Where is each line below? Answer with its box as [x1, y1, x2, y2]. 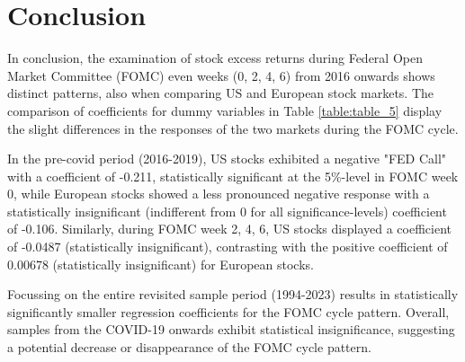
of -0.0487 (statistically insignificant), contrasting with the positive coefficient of [7, 237, 448, 256]
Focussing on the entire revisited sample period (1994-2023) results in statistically [7, 285, 459, 304]
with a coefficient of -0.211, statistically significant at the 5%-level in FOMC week [7, 166, 459, 185]
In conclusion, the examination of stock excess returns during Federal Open [7, 49, 423, 67]
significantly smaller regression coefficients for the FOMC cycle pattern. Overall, [7, 302, 450, 321]
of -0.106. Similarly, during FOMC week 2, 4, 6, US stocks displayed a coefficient [7, 219, 452, 238]
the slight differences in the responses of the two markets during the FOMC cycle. [7, 119, 459, 137]
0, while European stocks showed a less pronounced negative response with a [7, 184, 430, 203]
